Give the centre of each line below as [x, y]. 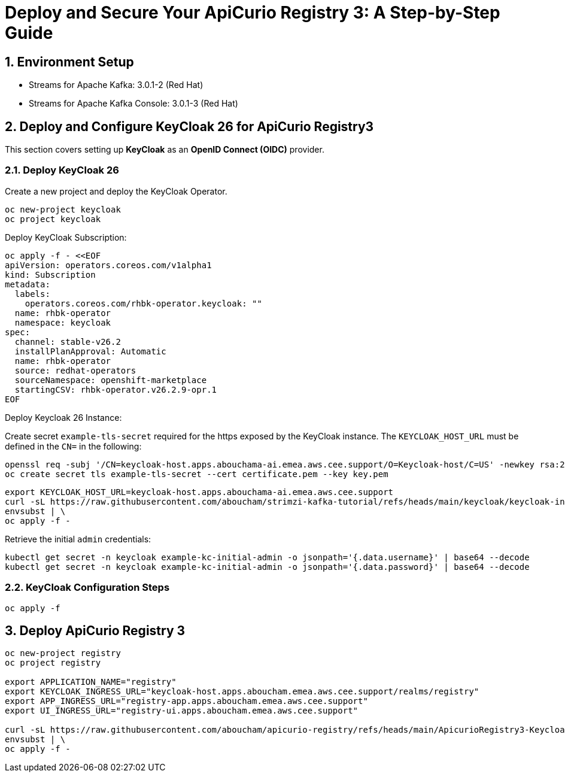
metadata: [28, 284]
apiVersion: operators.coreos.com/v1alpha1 [108, 265]
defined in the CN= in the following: [73, 446]
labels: [32, 294]
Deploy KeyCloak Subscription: [66, 237]
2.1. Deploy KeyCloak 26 [62, 170]
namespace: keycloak [63, 322]
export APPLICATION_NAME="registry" [91, 682]
